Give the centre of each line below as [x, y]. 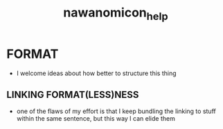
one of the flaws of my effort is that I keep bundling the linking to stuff [116, 111]
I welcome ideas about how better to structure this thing [96, 73]
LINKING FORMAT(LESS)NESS [73, 95]
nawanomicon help [116, 14]
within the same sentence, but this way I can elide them [96, 119]
